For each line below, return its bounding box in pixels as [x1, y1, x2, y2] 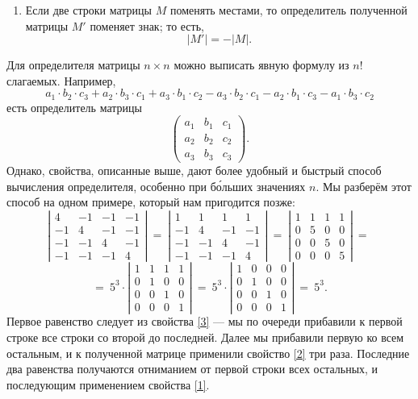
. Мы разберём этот [316, 177, 412, 194]
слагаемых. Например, [6, 72, 116, 89]
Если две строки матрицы [25, 2, 152, 18]
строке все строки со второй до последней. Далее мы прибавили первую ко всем [6, 328, 404, 345]
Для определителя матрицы [6, 56, 140, 73]
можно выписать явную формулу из [173, 56, 349, 73]
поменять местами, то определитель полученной [169, 2, 408, 18]
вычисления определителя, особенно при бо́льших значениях [6, 177, 306, 194]
